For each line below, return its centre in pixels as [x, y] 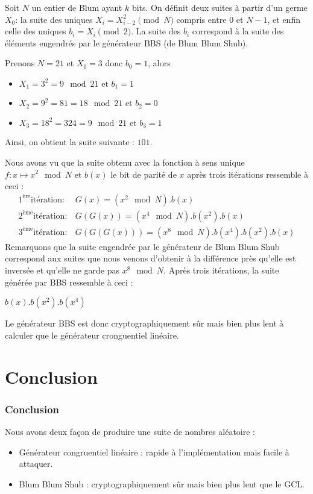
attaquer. [36, 464]
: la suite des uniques [54, 19]
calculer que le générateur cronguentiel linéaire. [92, 335]
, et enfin [284, 19]
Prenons [20, 63]
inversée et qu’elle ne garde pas [62, 270]
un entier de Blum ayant [77, 7]
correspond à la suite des [238, 31]
